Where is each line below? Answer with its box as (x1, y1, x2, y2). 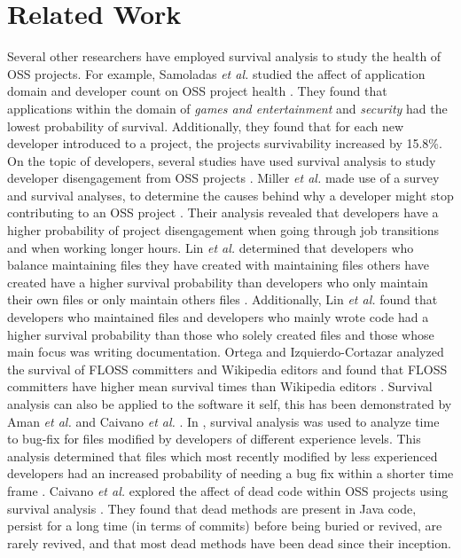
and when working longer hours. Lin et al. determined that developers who (7, 238, 414, 256)
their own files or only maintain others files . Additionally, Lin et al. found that (7, 290, 438, 309)
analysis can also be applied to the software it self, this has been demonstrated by (7, 395, 452, 413)
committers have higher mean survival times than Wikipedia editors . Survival (7, 377, 433, 396)
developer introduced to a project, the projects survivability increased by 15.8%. (7, 134, 442, 153)
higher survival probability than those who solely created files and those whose (7, 325, 434, 343)
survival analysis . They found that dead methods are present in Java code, (7, 499, 417, 517)
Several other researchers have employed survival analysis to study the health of (7, 47, 441, 66)
